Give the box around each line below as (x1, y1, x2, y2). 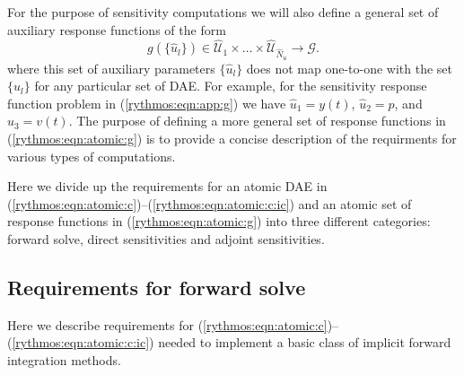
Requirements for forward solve (7, 273, 306, 301)
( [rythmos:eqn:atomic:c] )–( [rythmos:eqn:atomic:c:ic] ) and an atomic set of (7, 194, 412, 213)
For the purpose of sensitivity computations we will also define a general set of (7, 3, 439, 21)
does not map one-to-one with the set (246, 58, 452, 77)
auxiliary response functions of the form (7, 20, 226, 39)
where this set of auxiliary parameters (7, 58, 215, 77)
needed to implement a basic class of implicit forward (158, 333, 451, 352)
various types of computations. (7, 146, 176, 165)
